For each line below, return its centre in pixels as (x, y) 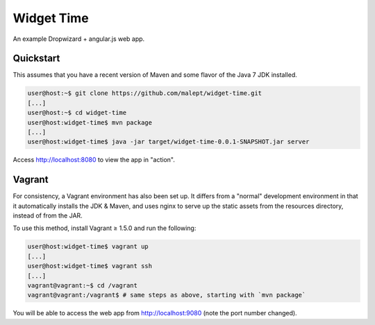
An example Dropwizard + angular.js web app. (79, 39)
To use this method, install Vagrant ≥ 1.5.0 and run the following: (105, 228)
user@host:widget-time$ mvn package (90, 122)
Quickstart (36, 59)
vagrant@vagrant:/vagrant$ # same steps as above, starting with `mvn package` (167, 295)
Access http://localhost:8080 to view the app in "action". (94, 160)
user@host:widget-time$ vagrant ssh (90, 266)
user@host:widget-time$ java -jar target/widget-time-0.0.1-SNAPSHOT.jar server (168, 142)
